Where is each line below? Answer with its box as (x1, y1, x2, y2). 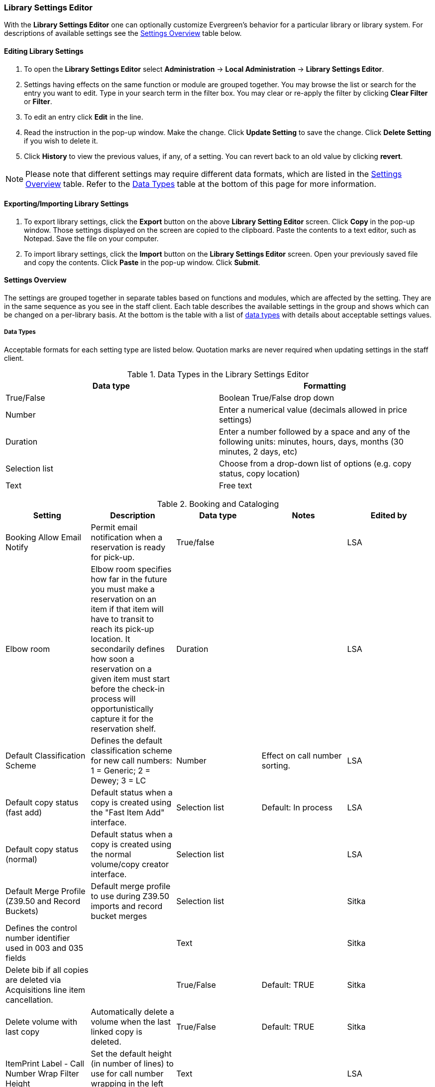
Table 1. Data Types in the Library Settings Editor (127, 369, 309, 379)
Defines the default (91, 735, 163, 746)
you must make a (91, 584, 155, 594)
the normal (91, 849, 131, 859)
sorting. (261, 760, 291, 771)
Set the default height (91, 1048, 172, 1059)
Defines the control (5, 923, 77, 933)
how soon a (91, 653, 134, 664)
